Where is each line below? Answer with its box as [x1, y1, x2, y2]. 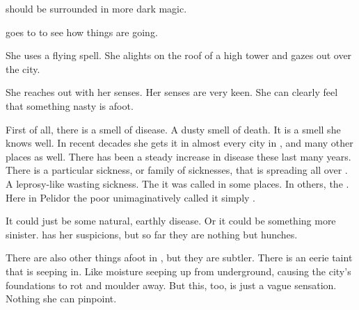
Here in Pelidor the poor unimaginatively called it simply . [6, 190, 255, 204]
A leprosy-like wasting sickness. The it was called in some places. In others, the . [6, 176, 349, 190]
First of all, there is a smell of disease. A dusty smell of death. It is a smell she [6, 122, 341, 136]
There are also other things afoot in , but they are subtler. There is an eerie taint [6, 250, 353, 265]
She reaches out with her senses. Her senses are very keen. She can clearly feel [6, 85, 338, 99]
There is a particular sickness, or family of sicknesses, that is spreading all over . [6, 163, 348, 177]
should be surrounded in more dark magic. [6, 1, 187, 15]
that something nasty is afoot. [6, 98, 134, 113]
